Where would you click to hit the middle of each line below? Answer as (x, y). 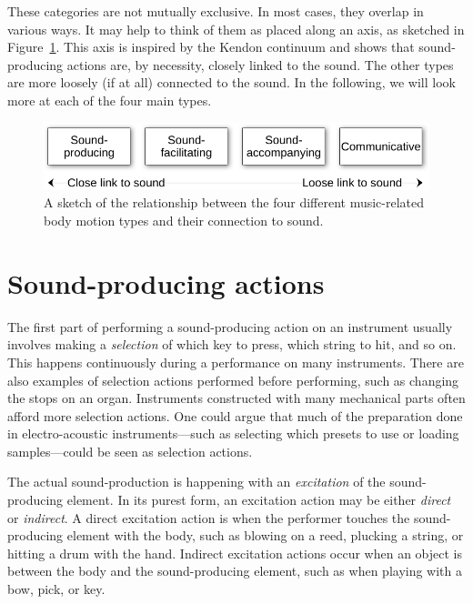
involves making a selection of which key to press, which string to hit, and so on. (232, 344)
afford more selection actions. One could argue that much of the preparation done (235, 415)
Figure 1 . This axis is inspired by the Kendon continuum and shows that (211, 47)
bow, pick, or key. (56, 589)
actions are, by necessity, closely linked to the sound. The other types (260, 64)
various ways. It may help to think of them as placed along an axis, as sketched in (236, 29)
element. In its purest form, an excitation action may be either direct (259, 500)
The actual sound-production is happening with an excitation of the (196, 482)
